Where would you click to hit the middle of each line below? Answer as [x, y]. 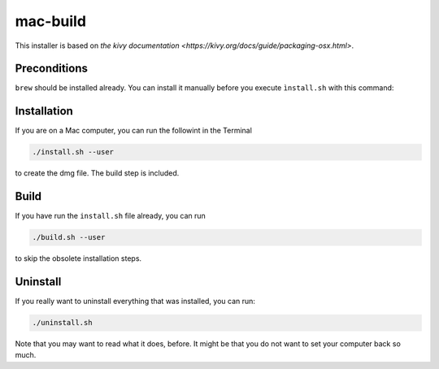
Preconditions [52, 69]
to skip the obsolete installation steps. [78, 258]
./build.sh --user [69, 237]
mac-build [51, 21]
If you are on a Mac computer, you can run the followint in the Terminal [133, 131]
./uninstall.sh [62, 323]
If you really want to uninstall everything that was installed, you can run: [135, 302]
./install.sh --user [73, 152]
